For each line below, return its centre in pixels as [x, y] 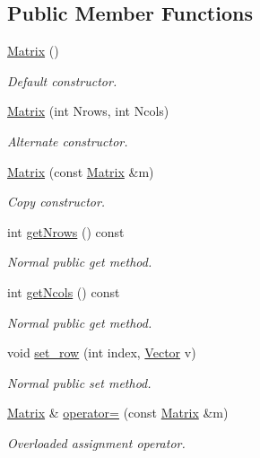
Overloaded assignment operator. [96, 442]
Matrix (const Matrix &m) [81, 171]
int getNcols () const [64, 291]
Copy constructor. [56, 202]
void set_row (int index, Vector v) [102, 352]
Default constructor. [62, 80]
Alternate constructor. [68, 141]
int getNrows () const [66, 231]
